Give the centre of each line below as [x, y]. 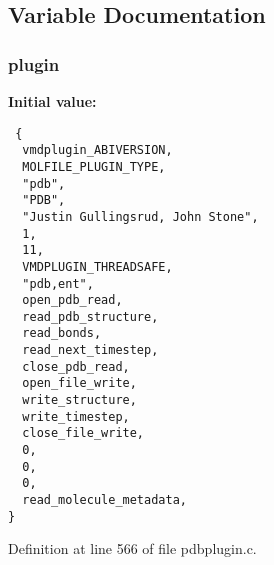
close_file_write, [83, 433]
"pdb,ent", [58, 283]
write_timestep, [76, 416]
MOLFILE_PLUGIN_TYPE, [94, 166]
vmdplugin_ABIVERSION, [97, 150]
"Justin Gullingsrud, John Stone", [140, 216]
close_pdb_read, [76, 366]
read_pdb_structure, [90, 316]
